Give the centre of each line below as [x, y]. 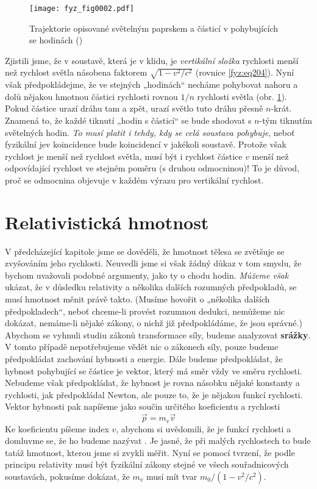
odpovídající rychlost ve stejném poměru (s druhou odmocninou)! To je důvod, [152, 168]
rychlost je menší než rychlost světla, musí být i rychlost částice [124, 156]
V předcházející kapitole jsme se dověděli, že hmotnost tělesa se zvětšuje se [145, 251]
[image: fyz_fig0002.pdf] [82, 9]
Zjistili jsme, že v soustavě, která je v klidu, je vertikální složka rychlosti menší [152, 60]
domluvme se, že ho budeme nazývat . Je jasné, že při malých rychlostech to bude [158, 441]
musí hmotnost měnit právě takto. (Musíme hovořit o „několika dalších [137, 299]
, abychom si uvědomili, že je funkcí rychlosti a [204, 428]
